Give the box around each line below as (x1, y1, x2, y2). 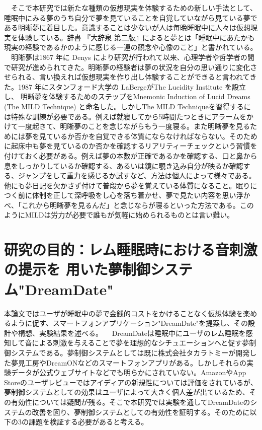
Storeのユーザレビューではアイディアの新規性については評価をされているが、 (4, 377, 257, 387)
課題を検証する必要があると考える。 (28, 416, 148, 427)
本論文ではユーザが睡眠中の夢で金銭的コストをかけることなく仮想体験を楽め (4, 308, 257, 318)
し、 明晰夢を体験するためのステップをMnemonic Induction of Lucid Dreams (4, 91, 250, 102)
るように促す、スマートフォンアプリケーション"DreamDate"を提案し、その (4, 318, 248, 328)
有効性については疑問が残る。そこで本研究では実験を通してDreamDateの (11, 396, 250, 407)
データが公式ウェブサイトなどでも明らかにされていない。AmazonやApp (11, 367, 246, 378)
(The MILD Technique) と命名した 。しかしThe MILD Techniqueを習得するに (4, 101, 251, 111)
